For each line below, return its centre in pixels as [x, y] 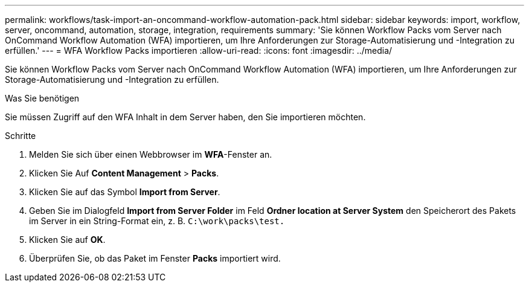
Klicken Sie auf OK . [67, 240]
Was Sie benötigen [42, 98]
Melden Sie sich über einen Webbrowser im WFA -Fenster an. [151, 154]
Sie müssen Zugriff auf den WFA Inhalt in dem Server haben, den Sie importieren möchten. [185, 117]
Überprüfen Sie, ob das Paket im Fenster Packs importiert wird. [155, 258]
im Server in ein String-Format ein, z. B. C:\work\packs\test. [157, 221]
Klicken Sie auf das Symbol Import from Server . [125, 192]
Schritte [21, 136]
